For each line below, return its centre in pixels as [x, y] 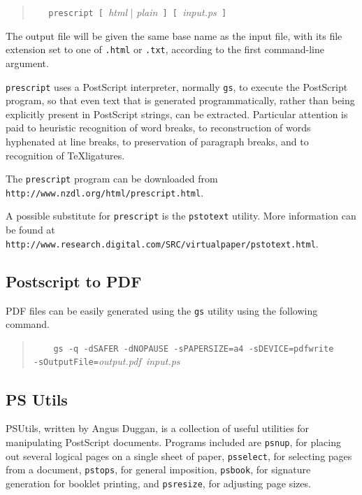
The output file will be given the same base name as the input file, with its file [174, 35]
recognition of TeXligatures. [65, 155]
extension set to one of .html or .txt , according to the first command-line [165, 49]
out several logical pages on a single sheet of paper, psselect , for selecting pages [179, 455]
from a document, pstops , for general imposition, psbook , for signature [158, 469]
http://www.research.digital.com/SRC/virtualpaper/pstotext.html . [162, 243]
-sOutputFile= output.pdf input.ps [107, 361]
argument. [27, 63]
